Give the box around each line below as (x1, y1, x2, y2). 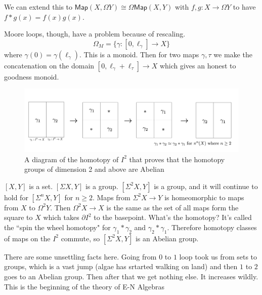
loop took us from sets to (179, 251, 257, 262)
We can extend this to (4, 2, 73, 12)
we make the (213, 49, 252, 59)
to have (233, 2, 256, 12)
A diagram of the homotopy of (24, 154, 119, 164)
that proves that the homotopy (129, 154, 225, 164)
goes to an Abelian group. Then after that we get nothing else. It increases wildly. (4, 271, 258, 281)
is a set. (29, 180, 53, 191)
